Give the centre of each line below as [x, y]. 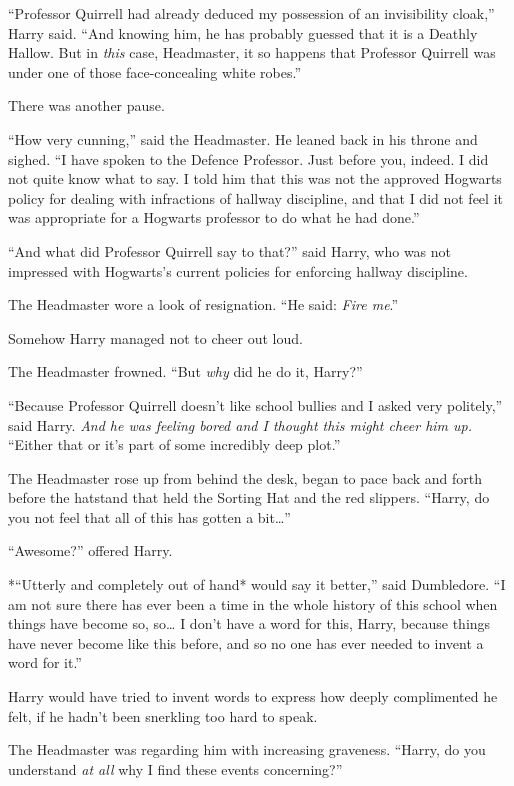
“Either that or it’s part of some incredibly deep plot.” [174, 444]
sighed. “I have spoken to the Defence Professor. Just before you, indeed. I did [248, 158]
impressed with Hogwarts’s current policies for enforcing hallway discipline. [238, 270]
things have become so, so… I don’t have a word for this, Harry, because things [249, 623]
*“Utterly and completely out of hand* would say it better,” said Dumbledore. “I [257, 584]
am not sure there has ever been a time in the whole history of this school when [253, 603]
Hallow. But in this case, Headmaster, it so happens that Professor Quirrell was [252, 52]
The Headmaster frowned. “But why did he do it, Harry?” [185, 371]
